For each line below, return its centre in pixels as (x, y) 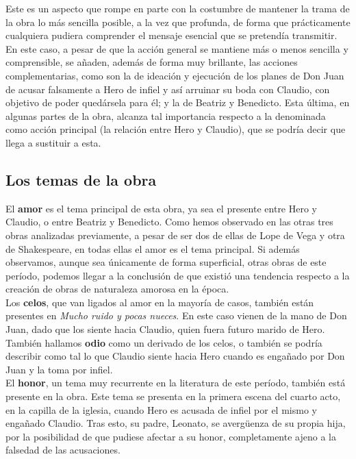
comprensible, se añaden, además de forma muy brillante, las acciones (152, 62)
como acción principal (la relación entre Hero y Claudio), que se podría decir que (176, 129)
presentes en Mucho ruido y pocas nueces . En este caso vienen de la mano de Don (176, 315)
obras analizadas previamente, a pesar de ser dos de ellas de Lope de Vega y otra (175, 235)
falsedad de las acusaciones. (63, 450)
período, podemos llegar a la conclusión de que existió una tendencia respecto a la (178, 275)
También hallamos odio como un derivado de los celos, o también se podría (164, 342)
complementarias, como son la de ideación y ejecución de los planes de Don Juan (175, 75)
